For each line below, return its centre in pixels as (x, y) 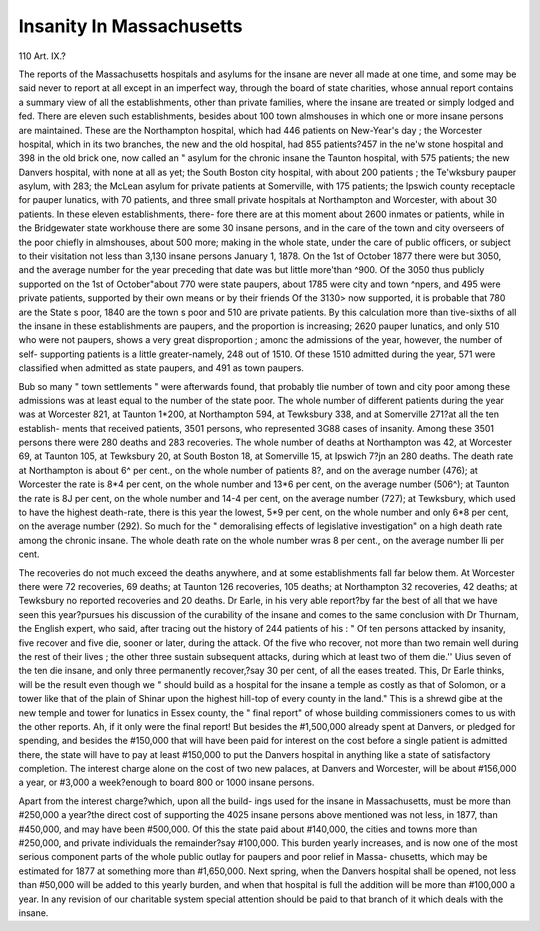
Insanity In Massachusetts (130, 26)
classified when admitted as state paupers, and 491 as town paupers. (161, 368)
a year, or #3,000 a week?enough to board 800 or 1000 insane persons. (166, 782)
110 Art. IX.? (42, 56)
